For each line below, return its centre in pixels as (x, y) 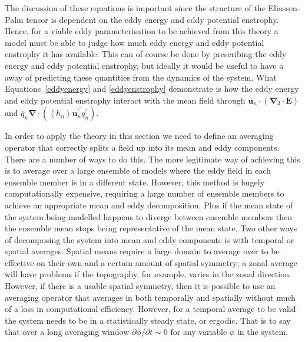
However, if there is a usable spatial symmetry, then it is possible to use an (140, 286)
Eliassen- (284, 8)
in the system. (262, 332)
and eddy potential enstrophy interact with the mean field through (125, 100)
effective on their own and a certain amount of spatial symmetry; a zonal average (151, 262)
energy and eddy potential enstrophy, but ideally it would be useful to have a (144, 65)
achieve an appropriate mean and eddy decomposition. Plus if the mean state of (149, 205)
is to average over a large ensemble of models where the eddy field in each (138, 170)
